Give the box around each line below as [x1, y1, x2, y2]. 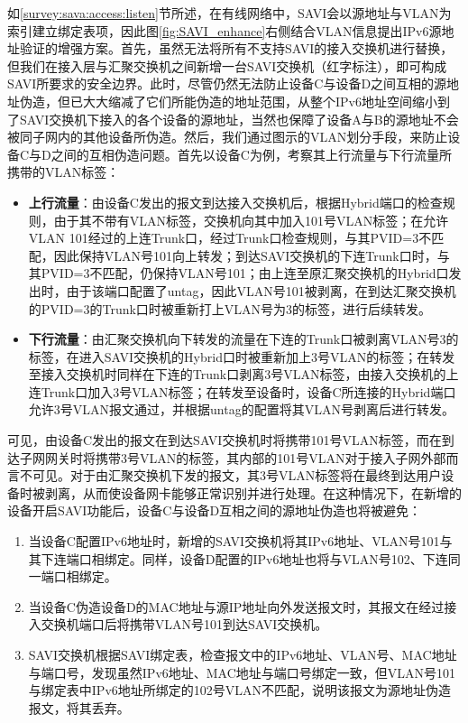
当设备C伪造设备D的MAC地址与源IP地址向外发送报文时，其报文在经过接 [28, 597, 457, 616]
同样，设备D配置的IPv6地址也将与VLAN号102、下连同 [142, 549, 461, 568]
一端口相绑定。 [28, 567, 117, 586]
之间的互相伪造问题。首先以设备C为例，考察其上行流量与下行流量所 [50, 144, 452, 163]
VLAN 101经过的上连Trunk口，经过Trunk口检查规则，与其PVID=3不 [28, 228, 432, 247]
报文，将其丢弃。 [28, 698, 130, 717]
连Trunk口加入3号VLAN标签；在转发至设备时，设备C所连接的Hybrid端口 [28, 382, 456, 401]
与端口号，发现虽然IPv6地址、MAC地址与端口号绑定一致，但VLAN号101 [28, 663, 456, 681]
